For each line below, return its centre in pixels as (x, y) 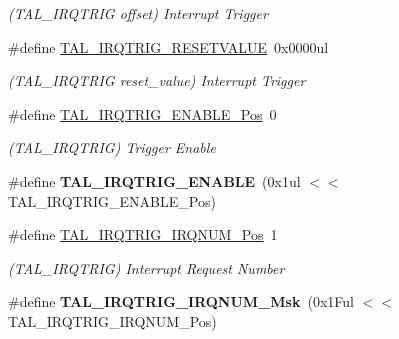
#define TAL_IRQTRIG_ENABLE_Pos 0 (142, 113)
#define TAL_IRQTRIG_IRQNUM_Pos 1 (143, 234)
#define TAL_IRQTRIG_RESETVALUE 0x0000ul (168, 46)
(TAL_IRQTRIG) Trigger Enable (112, 147)
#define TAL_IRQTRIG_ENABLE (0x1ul (154, 180)
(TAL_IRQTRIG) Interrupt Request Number (146, 267)
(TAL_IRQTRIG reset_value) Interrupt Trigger (157, 80)
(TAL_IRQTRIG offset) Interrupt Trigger (138, 13)
